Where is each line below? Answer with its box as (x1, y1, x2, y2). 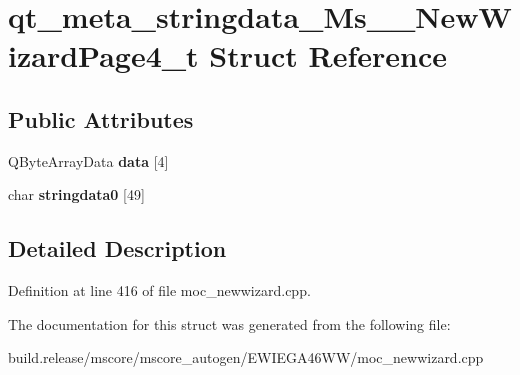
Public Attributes (8, 103, 194, 134)
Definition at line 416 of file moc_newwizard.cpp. (8, 280, 311, 301)
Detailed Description (8, 233, 227, 264)
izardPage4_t (8, 35, 199, 76)
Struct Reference (209, 35, 447, 76)
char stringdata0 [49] (8, 184, 145, 205)
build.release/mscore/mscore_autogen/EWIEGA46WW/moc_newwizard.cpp (8, 347, 484, 368)
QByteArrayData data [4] (8, 150, 169, 171)
